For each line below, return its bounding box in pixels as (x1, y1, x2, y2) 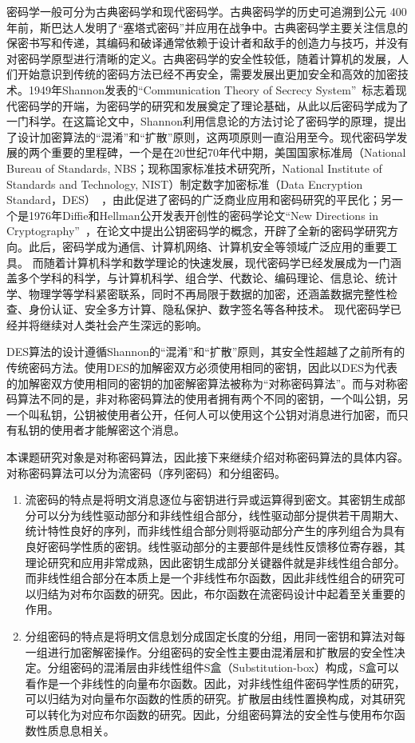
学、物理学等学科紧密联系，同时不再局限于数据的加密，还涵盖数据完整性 (6, 285, 386, 302)
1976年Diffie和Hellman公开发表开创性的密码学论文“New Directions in (28, 206, 378, 223)
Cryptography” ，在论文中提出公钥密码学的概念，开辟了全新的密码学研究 (6, 222, 387, 239)
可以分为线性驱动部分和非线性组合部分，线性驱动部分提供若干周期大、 (36, 506, 405, 523)
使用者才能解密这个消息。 (50, 421, 185, 438)
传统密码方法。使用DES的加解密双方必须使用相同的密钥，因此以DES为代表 (6, 359, 398, 376)
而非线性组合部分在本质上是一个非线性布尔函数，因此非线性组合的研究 (25, 569, 394, 586)
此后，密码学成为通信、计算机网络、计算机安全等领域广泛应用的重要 (28, 238, 386, 254)
